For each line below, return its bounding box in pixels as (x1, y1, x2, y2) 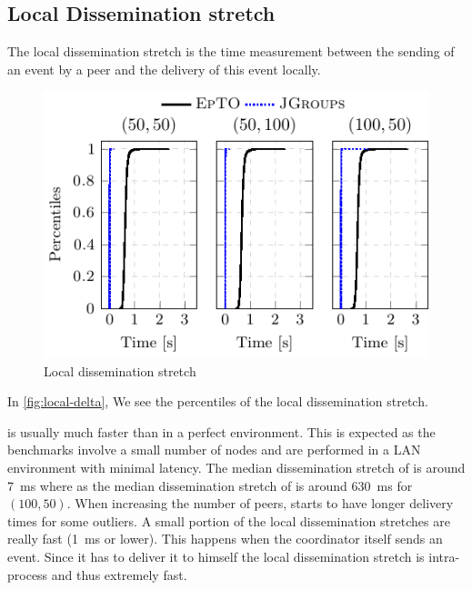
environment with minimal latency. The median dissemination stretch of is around (7, 457, 466, 476)
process (7, 565, 48, 584)
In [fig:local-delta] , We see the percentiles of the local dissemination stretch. (7, 392, 428, 411)
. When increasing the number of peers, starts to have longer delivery (66, 494, 454, 513)
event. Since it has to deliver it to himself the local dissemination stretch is (7, 546, 425, 565)
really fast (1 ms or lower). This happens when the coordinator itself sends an (7, 529, 443, 548)
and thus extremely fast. (51, 565, 187, 584)
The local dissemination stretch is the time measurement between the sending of (7, 42, 455, 61)
